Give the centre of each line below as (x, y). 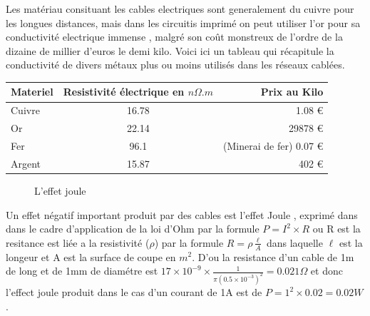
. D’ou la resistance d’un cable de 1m (273, 256)
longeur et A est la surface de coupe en (91, 256)
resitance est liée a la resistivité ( (78, 242)
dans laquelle (294, 242)
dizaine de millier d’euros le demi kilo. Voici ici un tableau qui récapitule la (170, 50)
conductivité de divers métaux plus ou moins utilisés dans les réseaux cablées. (175, 65)
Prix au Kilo (292, 92)
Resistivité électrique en (124, 92)
